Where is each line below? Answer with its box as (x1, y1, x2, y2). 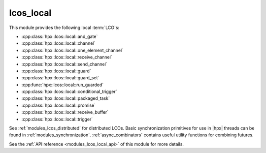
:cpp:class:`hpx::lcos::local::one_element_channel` (21, 47, 123, 53)
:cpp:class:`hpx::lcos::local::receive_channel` (21, 54, 113, 60)
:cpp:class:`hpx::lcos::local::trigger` (21, 116, 93, 122)
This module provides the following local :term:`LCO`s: (9, 25, 120, 31)
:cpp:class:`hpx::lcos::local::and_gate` (21, 33, 98, 39)
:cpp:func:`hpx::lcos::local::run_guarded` (21, 82, 104, 88)
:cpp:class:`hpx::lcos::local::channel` (21, 40, 96, 46)
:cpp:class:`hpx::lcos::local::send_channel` (21, 61, 108, 67)
